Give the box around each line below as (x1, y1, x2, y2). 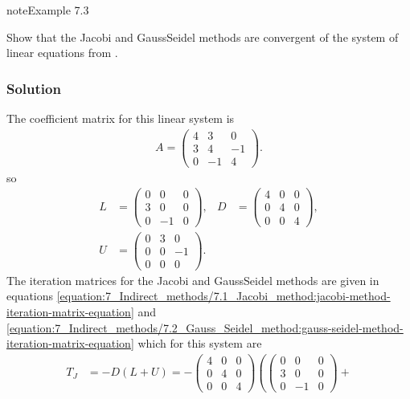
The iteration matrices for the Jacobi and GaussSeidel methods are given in (6, 271, 379, 288)
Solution (6, 78, 61, 98)
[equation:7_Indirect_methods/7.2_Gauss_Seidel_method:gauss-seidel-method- (6, 319, 404, 336)
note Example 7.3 (6, 2, 89, 18)
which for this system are (137, 335, 262, 352)
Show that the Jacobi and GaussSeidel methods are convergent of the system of (6, 28, 399, 45)
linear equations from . (6, 44, 118, 61)
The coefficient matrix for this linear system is (6, 110, 235, 126)
